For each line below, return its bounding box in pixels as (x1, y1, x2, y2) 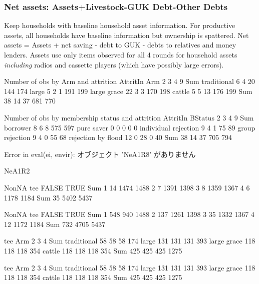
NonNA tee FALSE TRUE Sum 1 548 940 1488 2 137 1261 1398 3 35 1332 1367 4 (4, 209, 254, 219)
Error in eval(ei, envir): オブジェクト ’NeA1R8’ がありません (4, 148, 196, 159)
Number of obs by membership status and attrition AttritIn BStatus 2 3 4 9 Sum (4, 112, 254, 122)
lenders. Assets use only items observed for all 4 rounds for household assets (4, 49, 237, 59)
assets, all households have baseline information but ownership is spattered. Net (4, 29, 249, 40)
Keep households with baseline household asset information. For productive (4, 20, 235, 30)
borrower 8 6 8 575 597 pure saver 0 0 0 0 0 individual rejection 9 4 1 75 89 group (4, 122, 255, 132)
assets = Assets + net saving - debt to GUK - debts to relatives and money (4, 39, 236, 50)
